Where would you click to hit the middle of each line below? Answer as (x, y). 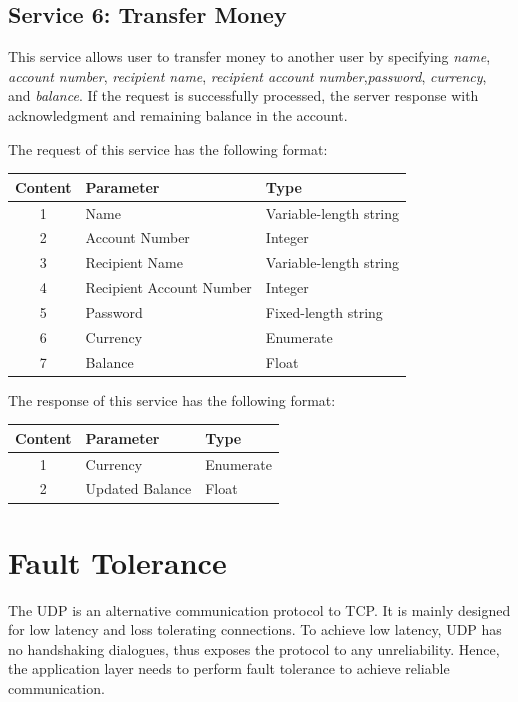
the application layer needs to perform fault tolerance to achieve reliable (229, 668)
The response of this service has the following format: (172, 399)
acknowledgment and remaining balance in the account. (178, 114)
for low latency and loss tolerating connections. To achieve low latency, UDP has (255, 629)
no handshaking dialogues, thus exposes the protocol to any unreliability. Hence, (254, 648)
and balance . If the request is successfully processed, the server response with (243, 95)
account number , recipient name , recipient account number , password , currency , (247, 75)
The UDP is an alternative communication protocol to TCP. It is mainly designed (259, 609)
